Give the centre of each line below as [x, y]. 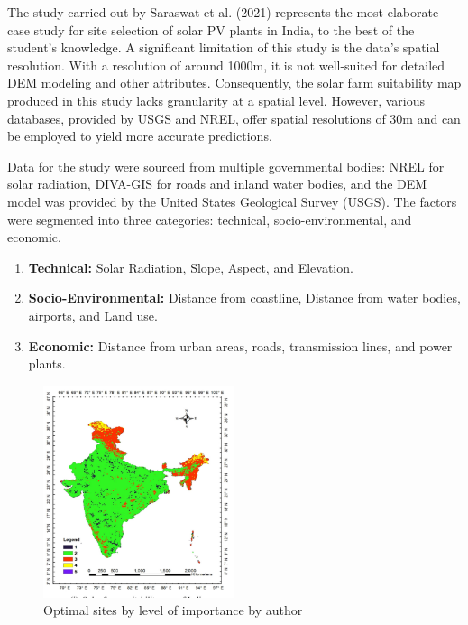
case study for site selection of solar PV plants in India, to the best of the [211, 29]
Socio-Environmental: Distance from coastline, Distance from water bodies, [244, 298]
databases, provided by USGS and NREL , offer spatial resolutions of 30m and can [234, 118]
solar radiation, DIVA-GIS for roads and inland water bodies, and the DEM [217, 184]
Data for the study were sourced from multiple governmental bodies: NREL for [226, 166]
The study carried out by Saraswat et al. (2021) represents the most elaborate [223, 12]
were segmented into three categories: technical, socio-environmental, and [210, 219]
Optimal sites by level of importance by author [173, 610]
